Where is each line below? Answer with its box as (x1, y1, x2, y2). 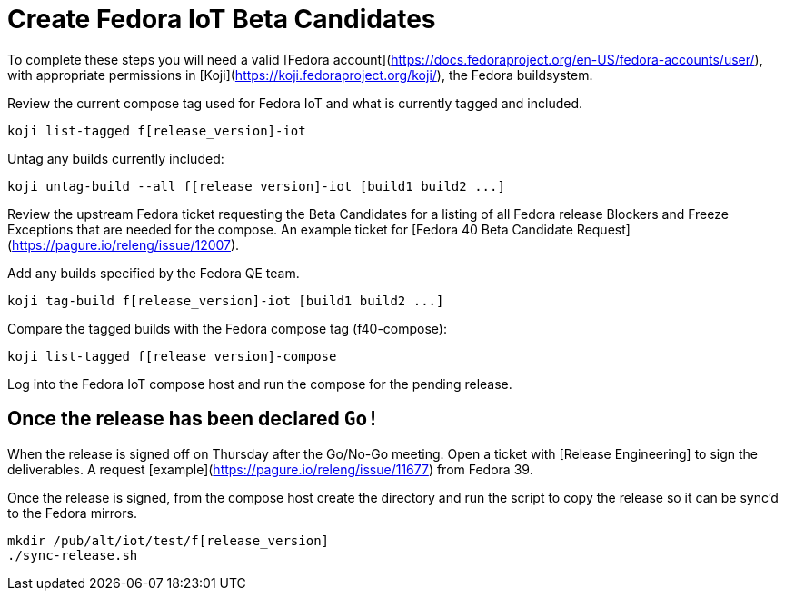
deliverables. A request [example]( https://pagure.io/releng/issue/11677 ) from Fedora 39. (7, 461, 533, 477)
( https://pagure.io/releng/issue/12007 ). (7, 236, 240, 253)
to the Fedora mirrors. (7, 504, 137, 521)
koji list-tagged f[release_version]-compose (7, 348, 337, 364)
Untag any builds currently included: (7, 150, 224, 166)
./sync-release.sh (7, 547, 138, 563)
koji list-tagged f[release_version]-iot (7, 123, 306, 138)
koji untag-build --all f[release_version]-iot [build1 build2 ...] (7, 178, 505, 194)
